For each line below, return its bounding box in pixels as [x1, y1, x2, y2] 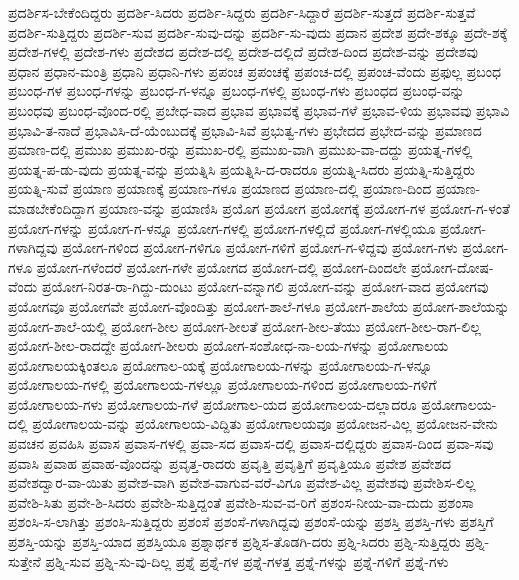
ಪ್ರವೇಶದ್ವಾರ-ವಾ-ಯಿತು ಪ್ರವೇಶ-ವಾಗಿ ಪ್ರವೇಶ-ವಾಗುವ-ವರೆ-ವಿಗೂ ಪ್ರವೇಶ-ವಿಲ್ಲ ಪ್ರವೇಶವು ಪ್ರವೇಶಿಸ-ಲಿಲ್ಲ [8, 472, 476, 493]
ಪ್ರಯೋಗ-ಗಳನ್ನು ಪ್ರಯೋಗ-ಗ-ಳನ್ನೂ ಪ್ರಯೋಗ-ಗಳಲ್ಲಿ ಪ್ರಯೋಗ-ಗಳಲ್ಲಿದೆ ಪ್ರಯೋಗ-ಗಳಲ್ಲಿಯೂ [8, 217, 436, 238]
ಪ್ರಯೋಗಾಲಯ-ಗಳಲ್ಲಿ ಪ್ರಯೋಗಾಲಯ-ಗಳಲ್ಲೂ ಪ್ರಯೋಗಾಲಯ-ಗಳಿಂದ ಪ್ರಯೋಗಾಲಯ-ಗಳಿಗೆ [8, 374, 437, 395]
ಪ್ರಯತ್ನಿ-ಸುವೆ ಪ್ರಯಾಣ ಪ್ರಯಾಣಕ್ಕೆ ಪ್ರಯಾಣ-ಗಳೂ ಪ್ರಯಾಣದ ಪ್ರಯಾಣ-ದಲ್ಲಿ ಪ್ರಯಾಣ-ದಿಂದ [8, 178, 432, 199]
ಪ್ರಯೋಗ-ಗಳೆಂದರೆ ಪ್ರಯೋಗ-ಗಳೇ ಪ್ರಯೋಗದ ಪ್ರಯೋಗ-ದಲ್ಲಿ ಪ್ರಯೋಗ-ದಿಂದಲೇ [36, 256, 407, 277]
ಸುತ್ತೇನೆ [8, 550, 41, 571]
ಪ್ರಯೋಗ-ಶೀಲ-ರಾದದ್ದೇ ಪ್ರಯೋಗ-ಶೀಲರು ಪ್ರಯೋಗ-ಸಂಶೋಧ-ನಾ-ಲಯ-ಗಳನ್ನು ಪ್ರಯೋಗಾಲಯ [8, 335, 449, 356]
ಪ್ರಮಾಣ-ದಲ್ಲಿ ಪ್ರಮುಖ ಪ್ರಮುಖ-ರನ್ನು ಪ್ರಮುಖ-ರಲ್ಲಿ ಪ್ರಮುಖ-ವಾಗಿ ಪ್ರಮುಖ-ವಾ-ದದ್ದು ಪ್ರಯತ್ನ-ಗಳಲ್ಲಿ [8, 139, 473, 160]
